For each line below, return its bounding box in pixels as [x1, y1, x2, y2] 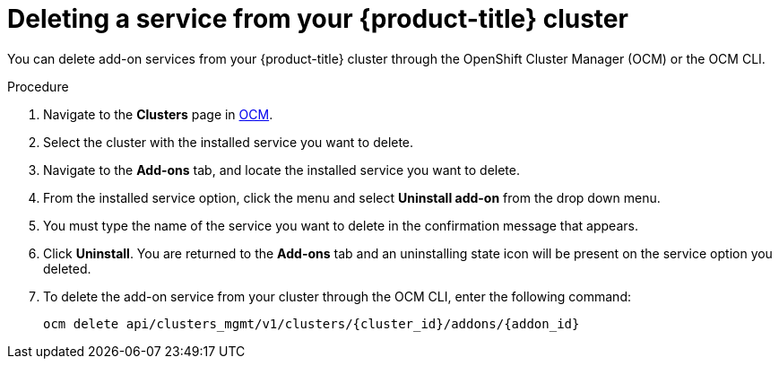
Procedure [7, 78, 69, 94]
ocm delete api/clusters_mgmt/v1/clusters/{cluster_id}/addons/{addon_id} [43, 316, 580, 331]
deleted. [43, 260, 91, 276]
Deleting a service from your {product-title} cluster [7, 4, 628, 34]
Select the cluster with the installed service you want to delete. [43, 134, 414, 150]
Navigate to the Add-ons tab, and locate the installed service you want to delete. [43, 161, 521, 178]
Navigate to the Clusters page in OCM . [43, 106, 273, 122]
